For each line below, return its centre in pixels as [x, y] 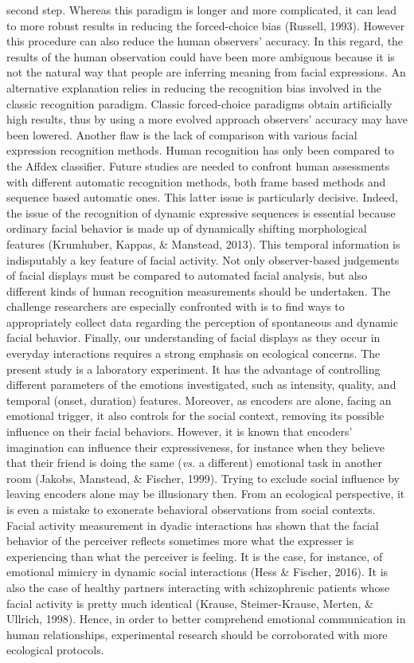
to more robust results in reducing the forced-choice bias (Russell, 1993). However [206, 25]
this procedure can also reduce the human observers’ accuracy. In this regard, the [205, 41]
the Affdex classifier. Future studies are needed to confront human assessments [198, 165]
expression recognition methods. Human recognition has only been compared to [200, 150]
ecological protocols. [55, 650]
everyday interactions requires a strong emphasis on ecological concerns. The [193, 353]
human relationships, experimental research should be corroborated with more [197, 634]
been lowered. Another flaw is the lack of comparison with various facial [182, 134]
